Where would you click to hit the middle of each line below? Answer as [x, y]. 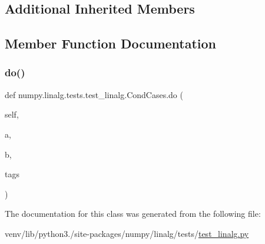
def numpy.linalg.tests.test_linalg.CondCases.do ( [94, 94]
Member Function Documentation [111, 43]
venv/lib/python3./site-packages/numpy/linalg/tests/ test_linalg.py [127, 233]
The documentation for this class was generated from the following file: [133, 214]
